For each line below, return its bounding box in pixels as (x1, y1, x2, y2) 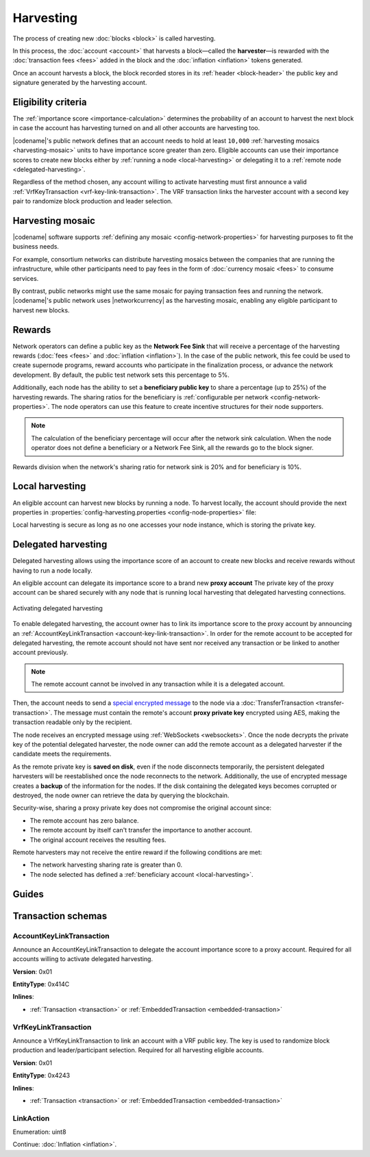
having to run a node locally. (12, 566, 92, 575)
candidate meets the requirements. (12, 750, 112, 758)
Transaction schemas (12, 910, 108, 921)
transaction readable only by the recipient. (12, 718, 133, 726)
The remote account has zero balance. (29, 816, 139, 825)
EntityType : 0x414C (12, 980, 70, 988)
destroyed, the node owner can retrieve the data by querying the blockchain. (12, 791, 230, 799)
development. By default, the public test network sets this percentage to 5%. (12, 371, 230, 379)
